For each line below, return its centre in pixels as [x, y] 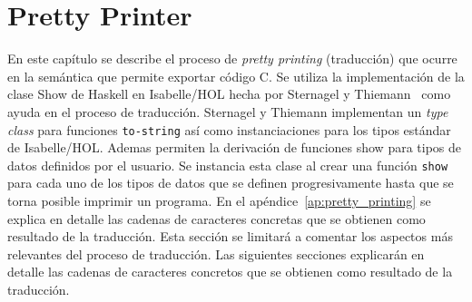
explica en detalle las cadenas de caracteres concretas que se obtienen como [216, 218]
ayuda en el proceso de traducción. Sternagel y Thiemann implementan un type [228, 111]
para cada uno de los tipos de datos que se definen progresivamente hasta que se [231, 183]
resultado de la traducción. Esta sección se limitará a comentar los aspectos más [230, 236]
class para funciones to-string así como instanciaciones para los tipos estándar [229, 129]
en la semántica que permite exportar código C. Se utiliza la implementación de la [236, 76]
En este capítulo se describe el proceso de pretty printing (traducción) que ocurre [232, 58]
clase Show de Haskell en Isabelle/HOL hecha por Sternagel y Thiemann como [229, 94]
